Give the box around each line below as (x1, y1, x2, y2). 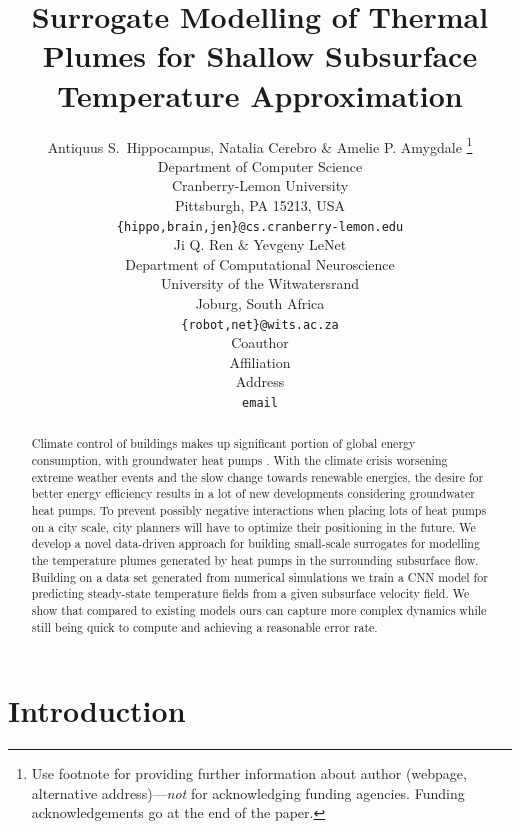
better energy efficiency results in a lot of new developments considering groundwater (31, 485, 475, 502)
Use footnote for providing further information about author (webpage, (31, 763, 467, 784)
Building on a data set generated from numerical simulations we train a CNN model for (31, 568, 488, 585)
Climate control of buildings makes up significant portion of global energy (31, 435, 416, 452)
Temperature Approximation (57, 74, 463, 115)
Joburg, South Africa (195, 292, 325, 313)
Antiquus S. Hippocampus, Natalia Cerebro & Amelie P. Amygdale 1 (47, 133, 473, 157)
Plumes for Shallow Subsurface (42, 35, 478, 76)
